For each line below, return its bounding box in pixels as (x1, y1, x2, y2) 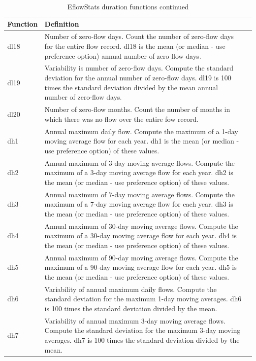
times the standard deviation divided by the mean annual (44, 82, 218, 92)
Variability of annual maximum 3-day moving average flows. (44, 315, 225, 325)
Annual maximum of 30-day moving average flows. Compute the (44, 220, 238, 231)
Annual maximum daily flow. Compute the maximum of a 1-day (44, 126, 238, 136)
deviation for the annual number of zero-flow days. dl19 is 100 (44, 72, 231, 83)
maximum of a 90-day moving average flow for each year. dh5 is (44, 262, 237, 272)
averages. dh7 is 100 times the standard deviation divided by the (44, 334, 240, 345)
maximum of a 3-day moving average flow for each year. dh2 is (44, 167, 233, 178)
